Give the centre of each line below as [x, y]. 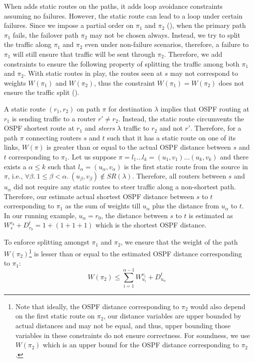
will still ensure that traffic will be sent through [84, 54]
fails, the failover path [46, 34]
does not [231, 82]
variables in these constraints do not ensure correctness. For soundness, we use [133, 335]
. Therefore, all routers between [179, 176]
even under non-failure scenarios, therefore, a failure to [167, 44]
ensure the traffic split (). [42, 92]
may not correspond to [204, 73]
